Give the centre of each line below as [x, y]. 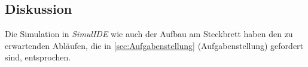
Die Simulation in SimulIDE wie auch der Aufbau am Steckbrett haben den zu [149, 34]
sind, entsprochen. [38, 57]
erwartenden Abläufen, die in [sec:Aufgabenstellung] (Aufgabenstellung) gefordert [154, 45]
